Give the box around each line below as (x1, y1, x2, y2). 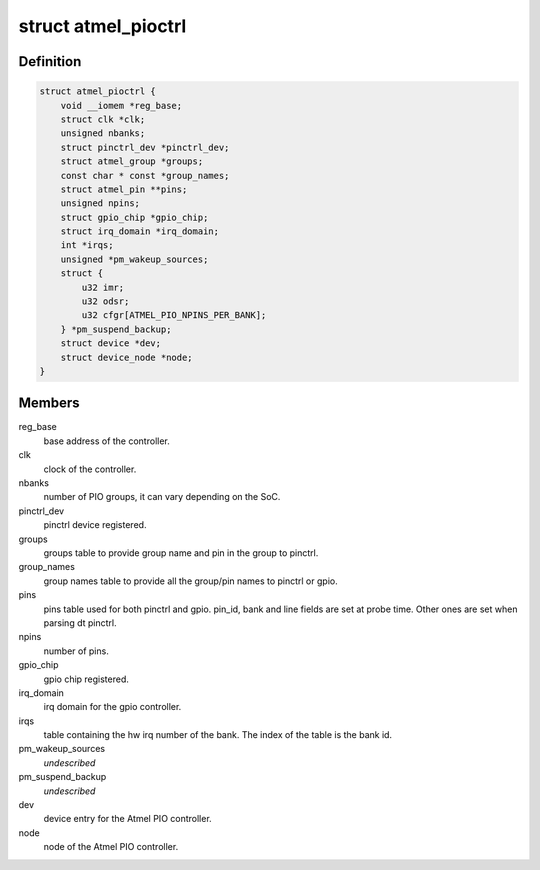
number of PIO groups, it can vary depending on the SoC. (43, 491, 281, 503)
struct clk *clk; (60, 113, 146, 125)
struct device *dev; (60, 338, 162, 349)
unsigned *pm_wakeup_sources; (60, 253, 209, 265)
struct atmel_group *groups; (60, 156, 204, 167)
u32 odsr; (81, 296, 130, 307)
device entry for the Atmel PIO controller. (43, 813, 212, 825)
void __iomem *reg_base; (60, 100, 183, 111)
